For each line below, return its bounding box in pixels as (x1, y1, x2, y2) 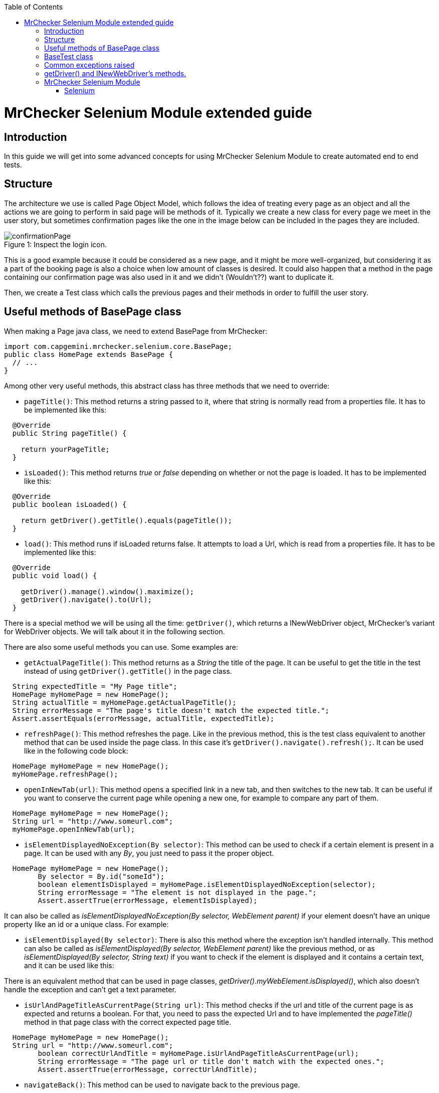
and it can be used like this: (24, 961, 114, 970)
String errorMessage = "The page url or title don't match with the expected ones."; (38, 1057, 384, 1065)
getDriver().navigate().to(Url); (21, 595, 152, 604)
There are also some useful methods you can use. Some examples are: (4, 642, 239, 651)
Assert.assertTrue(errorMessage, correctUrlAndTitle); (38, 1065, 258, 1073)
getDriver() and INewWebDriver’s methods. (44, 69, 186, 78)
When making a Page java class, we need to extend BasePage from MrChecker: (4, 326, 267, 335)
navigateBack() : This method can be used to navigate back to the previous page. (24, 1080, 300, 1089)
